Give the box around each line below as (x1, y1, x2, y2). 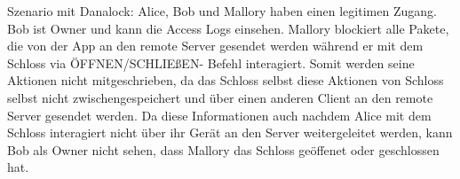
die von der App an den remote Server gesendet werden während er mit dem (7, 36, 424, 55)
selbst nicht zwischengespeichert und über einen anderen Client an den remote (7, 88, 433, 106)
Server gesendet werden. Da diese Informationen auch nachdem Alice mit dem (7, 105, 432, 124)
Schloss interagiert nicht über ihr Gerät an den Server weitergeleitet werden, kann (7, 123, 453, 142)
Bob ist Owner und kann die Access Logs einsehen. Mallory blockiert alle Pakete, (7, 19, 449, 37)
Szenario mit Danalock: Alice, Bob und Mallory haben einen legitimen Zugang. (7, 2, 437, 19)
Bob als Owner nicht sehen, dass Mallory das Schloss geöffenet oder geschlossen (7, 140, 440, 159)
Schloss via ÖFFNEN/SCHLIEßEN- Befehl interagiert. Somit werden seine (7, 53, 415, 72)
